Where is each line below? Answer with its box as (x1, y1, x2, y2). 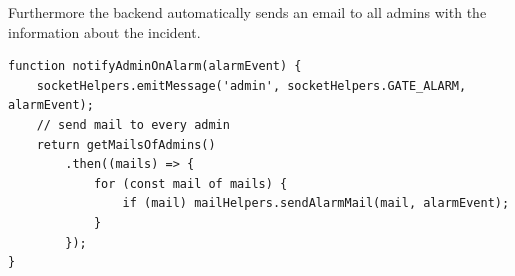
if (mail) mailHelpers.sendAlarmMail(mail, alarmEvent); (122, 196, 510, 211)
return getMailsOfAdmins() (36, 137, 216, 152)
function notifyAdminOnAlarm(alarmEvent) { (8, 59, 302, 74)
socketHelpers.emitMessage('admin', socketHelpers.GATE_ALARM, (36, 78, 467, 93)
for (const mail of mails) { (93, 176, 288, 191)
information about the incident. (8, 21, 201, 42)
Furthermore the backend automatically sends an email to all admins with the (8, 2, 487, 22)
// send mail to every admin (36, 117, 230, 132)
